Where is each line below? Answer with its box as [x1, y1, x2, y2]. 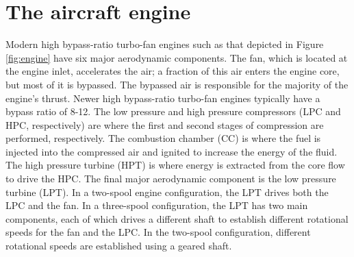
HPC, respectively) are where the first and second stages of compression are [5, 117, 324, 132]
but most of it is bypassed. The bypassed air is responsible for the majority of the [5, 77, 349, 91]
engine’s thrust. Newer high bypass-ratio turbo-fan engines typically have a [5, 90, 320, 105]
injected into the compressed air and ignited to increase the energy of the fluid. [5, 144, 338, 158]
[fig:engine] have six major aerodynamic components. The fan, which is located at [5, 50, 348, 64]
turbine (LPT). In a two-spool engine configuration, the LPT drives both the [5, 184, 329, 199]
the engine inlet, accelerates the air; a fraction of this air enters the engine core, [5, 64, 340, 78]
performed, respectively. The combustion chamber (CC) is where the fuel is [5, 131, 321, 145]
